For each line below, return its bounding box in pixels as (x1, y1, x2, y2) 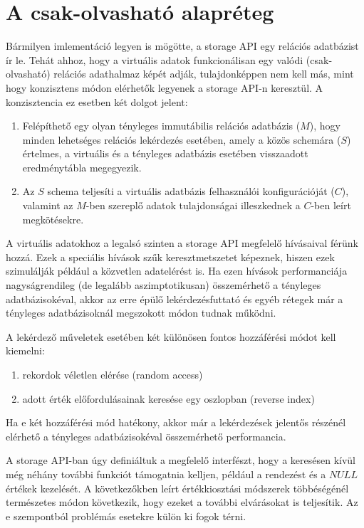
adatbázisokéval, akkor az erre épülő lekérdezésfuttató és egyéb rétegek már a (6, 291, 343, 306)
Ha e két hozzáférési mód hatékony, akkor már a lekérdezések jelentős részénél (6, 415, 346, 430)
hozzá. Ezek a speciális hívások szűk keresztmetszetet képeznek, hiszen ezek (6, 249, 335, 264)
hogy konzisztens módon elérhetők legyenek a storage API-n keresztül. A (6, 80, 323, 95)
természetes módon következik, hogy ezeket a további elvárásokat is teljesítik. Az (6, 495, 358, 509)
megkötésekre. (22, 211, 84, 226)
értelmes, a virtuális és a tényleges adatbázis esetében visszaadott (22, 146, 308, 161)
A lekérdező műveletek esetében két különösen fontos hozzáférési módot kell (6, 329, 336, 344)
